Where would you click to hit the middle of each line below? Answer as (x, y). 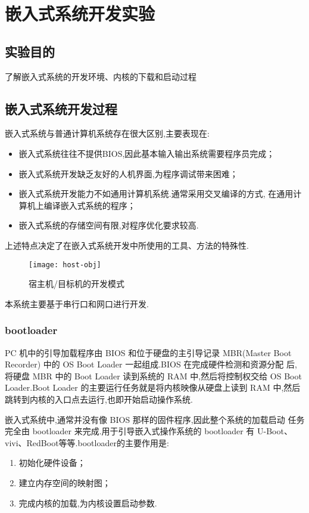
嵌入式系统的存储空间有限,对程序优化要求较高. (109, 225)
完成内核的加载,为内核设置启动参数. (88, 503)
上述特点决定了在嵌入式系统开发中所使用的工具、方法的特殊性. (127, 245)
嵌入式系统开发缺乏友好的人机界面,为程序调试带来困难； (128, 173)
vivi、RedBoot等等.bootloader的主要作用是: (87, 442)
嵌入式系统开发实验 (80, 13)
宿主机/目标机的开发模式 (77, 284)
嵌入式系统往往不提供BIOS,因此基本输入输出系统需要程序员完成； (147, 153)
